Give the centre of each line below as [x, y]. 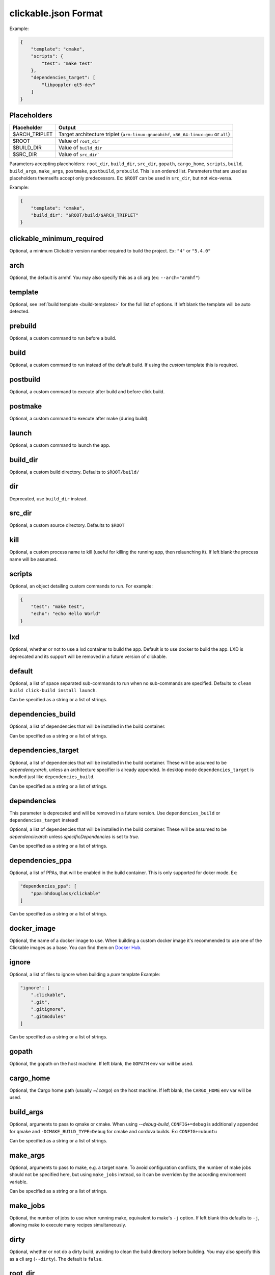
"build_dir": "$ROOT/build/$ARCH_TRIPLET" [85, 215]
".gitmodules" [48, 1016]
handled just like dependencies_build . [52, 777]
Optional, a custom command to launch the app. [60, 445]
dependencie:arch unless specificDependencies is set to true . [74, 836]
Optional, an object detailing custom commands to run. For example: [81, 586]
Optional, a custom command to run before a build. [63, 338]
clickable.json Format [56, 13]
